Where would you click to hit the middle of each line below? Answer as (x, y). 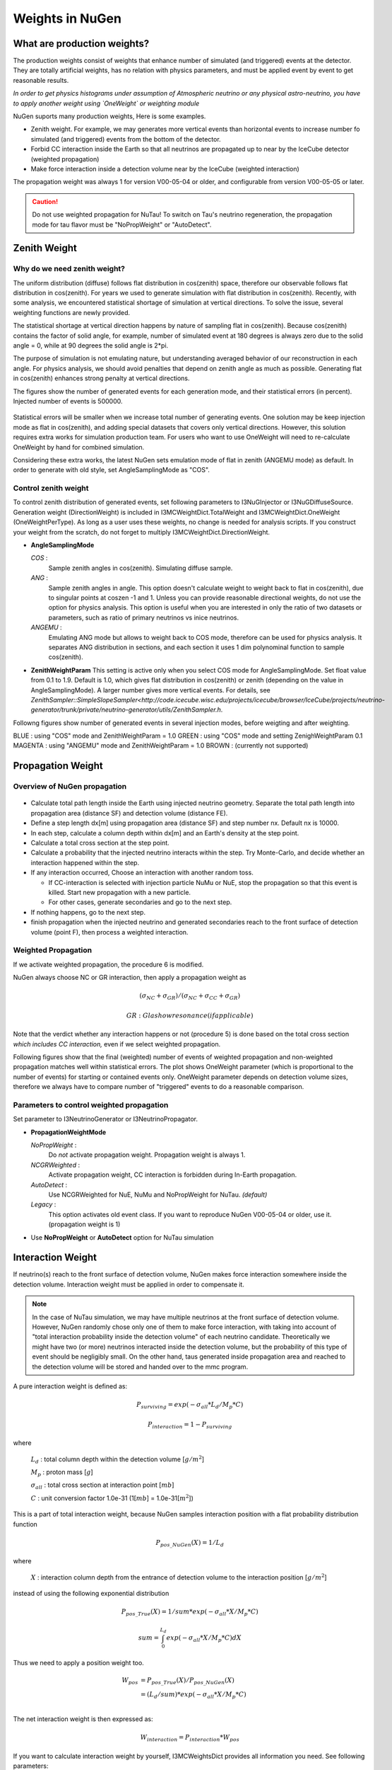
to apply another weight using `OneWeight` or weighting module (106, 103)
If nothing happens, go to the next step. (88, 912)
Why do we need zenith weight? (69, 269)
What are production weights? (81, 44)
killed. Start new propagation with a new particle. (119, 892)
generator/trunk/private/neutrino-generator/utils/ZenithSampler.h (126, 710)
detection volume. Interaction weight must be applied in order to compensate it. (129, 1284)
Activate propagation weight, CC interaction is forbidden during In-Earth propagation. (172, 1175)
